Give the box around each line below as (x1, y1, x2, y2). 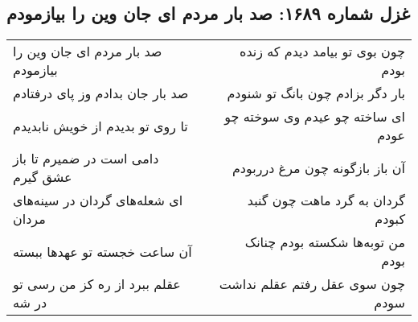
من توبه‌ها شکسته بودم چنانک (244, 233, 405, 252)
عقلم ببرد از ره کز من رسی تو (13, 275, 181, 294)
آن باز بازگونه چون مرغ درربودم (232, 158, 405, 177)
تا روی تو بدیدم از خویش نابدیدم (13, 116, 188, 135)
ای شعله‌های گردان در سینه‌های (13, 191, 183, 210)
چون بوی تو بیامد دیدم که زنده (240, 42, 405, 61)
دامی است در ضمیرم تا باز (13, 149, 159, 168)
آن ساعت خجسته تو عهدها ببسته (13, 242, 192, 261)
